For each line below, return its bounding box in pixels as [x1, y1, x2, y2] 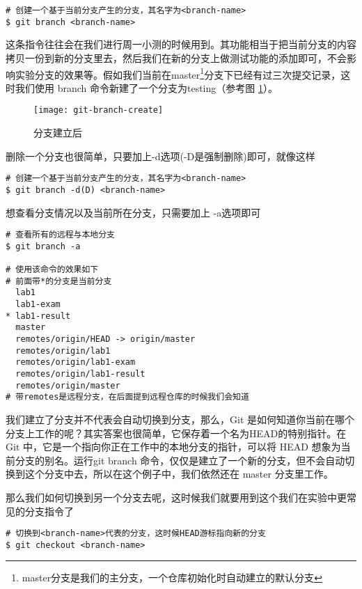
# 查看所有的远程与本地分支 [6, 230, 116, 240]
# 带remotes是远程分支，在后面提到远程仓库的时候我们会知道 [6, 392, 249, 402]
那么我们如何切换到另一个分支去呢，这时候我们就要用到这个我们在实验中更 [6, 489, 347, 504]
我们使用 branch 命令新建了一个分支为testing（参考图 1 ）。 [15, 80, 278, 95]
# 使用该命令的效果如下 [6, 265, 99, 275]
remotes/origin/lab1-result [15, 368, 145, 379]
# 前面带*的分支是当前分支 [6, 276, 112, 286]
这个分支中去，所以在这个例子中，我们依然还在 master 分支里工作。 [24, 466, 333, 481]
